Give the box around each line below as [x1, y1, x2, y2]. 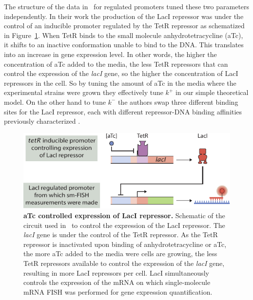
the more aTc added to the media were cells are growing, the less [23, 248, 217, 259]
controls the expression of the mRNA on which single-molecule [23, 277, 211, 287]
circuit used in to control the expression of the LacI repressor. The [23, 220, 225, 230]
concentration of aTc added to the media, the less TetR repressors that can [4, 58, 228, 69]
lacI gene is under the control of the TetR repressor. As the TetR [23, 229, 218, 240]
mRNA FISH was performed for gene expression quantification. [23, 286, 213, 297]
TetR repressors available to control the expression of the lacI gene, [23, 258, 225, 268]
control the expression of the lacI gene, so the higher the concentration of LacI [4, 68, 238, 78]
